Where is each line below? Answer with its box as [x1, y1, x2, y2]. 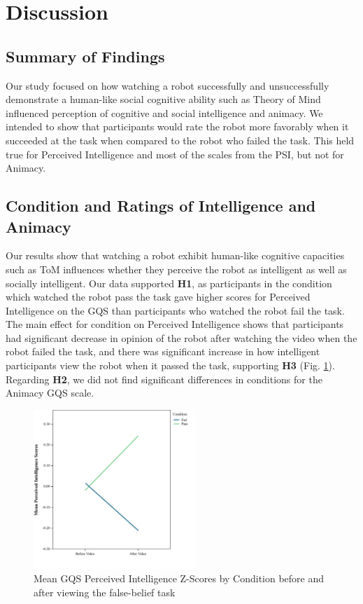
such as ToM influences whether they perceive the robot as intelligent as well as [6, 261, 347, 276]
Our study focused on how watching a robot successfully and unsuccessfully [6, 78, 329, 92]
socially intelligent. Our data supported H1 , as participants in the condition [6, 275, 332, 290]
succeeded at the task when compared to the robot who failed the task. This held [6, 132, 355, 147]
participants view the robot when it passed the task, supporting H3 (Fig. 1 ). [6, 358, 335, 373]
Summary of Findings [6, 45, 165, 67]
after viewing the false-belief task [34, 584, 176, 599]
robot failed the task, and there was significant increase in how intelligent [6, 344, 320, 359]
